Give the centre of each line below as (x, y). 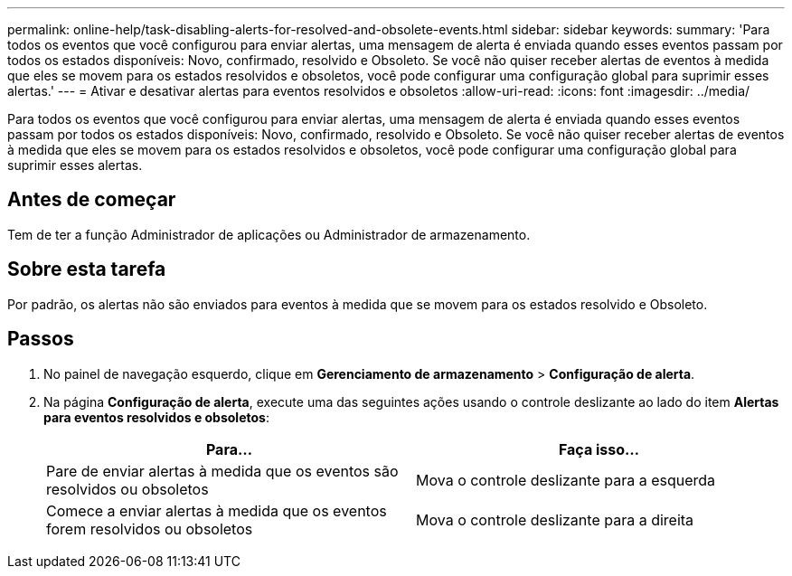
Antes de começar (92, 200)
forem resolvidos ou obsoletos (150, 529)
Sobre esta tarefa (87, 269)
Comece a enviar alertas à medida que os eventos (217, 510)
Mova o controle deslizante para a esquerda (566, 480)
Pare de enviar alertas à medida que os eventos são (222, 471)
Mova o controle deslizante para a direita (555, 519)
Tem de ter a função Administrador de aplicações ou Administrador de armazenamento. (269, 234)
